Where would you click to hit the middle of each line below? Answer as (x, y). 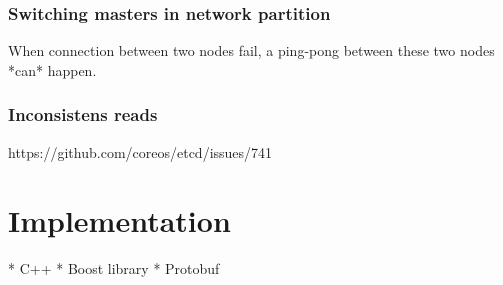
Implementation (119, 220)
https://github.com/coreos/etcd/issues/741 (140, 151)
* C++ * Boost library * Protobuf (114, 268)
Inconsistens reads (83, 114)
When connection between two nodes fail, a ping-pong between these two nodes (251, 50)
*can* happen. (52, 69)
